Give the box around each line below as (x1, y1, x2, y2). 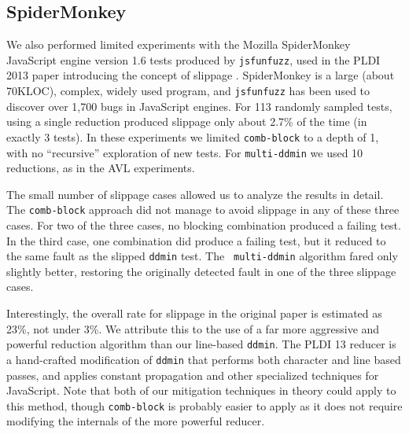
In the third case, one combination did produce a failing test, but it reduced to (6, 232, 386, 248)
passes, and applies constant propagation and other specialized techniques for (6, 366, 379, 383)
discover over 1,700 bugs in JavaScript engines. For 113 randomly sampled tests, (6, 97, 392, 114)
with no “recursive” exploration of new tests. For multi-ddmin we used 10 (6, 144, 363, 160)
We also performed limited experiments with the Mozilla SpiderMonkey (6, 36, 351, 53)
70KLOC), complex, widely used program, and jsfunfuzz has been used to (6, 83, 370, 99)
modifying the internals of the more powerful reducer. (6, 413, 265, 429)
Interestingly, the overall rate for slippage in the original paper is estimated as (6, 305, 382, 322)
